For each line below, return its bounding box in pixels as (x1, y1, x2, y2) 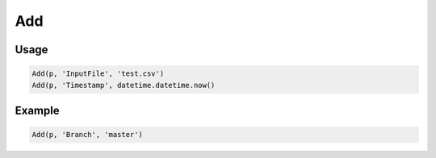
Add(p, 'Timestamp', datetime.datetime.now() (31, 81, 216, 89)
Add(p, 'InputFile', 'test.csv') (31, 69, 165, 78)
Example (15, 103, 60, 117)
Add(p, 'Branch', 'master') (31, 130, 143, 139)
